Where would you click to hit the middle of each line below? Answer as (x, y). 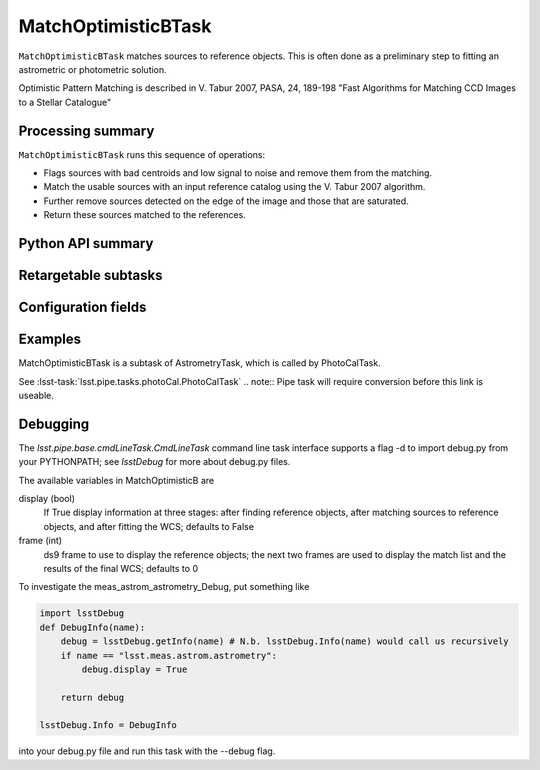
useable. (36, 395)
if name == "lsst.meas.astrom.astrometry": (168, 655)
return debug (92, 697)
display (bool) (46, 498)
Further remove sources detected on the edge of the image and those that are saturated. (226, 201)
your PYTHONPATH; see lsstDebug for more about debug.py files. (154, 462)
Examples (50, 339)
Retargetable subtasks (91, 275)
